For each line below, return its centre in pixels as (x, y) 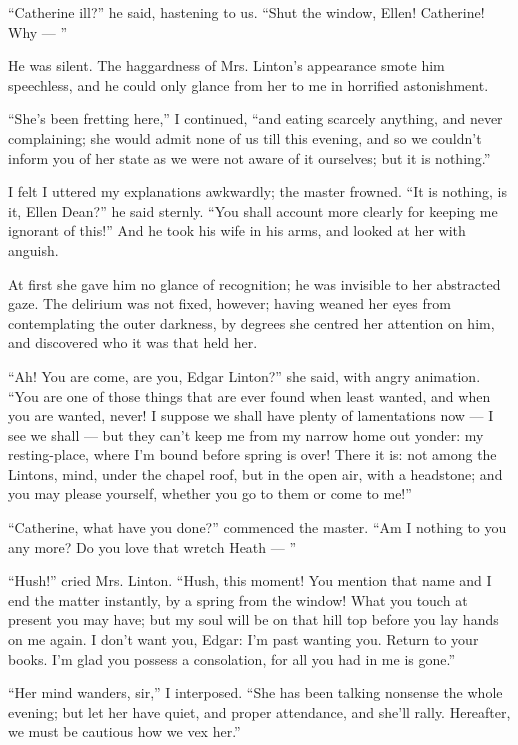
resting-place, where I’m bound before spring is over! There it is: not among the (252, 454)
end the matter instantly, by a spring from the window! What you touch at (238, 599)
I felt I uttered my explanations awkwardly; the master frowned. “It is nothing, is (258, 191)
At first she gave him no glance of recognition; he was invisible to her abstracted (254, 283)
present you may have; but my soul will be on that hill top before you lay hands (253, 619)
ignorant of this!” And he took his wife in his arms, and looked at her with (237, 230)
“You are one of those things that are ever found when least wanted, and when (249, 395)
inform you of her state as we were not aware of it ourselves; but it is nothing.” (249, 157)
